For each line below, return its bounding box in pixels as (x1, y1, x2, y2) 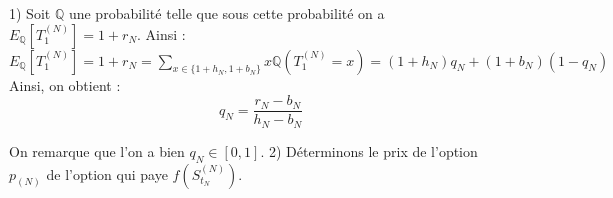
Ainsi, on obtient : (9, 74, 121, 95)
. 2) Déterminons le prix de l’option (260, 140, 478, 161)
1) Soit (9, 3, 51, 23)
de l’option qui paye (46, 163, 168, 184)
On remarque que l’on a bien (9, 140, 185, 161)
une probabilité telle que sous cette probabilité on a (68, 3, 385, 23)
